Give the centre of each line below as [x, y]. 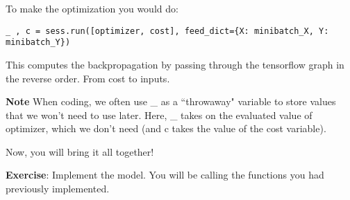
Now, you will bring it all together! [80, 151]
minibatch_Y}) [38, 43]
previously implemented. [58, 189]
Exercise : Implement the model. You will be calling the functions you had [165, 175]
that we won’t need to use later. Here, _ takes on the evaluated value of [159, 115]
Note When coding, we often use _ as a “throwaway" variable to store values [171, 101]
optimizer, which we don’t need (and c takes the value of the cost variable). [166, 128]
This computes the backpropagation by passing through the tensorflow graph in [175, 64]
